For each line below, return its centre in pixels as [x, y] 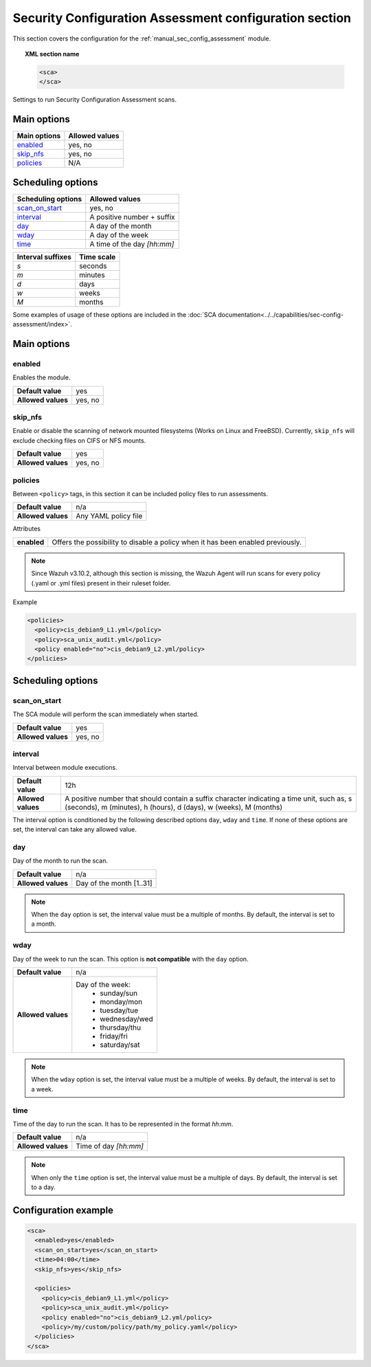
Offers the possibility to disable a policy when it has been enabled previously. [177, 542]
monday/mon [121, 1001]
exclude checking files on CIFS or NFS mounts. [79, 441]
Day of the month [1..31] [114, 883]
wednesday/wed [127, 1019]
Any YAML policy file [109, 516]
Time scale [98, 256]
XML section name [52, 54]
